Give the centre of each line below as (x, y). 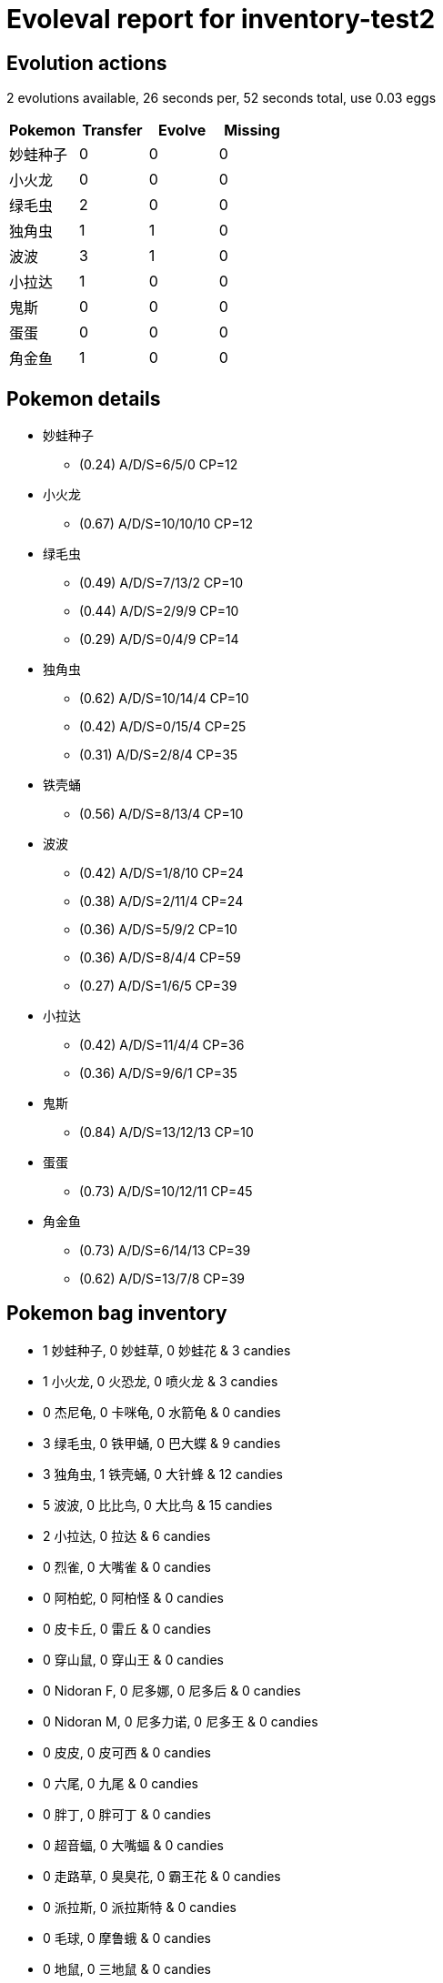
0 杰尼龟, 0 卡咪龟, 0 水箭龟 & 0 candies (162, 1412)
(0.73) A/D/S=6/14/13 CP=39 (165, 1251)
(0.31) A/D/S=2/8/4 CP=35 (159, 755)
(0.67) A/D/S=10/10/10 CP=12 (166, 524)
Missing (252, 131)
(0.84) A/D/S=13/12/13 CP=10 (166, 1132)
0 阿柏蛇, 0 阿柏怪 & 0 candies (133, 1597)
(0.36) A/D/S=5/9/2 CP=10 (158, 930)
